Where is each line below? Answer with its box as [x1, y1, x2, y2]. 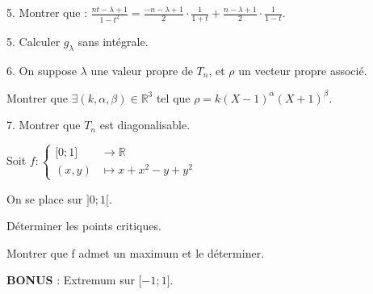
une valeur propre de [90, 61, 193, 78]
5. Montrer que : [6, 4, 88, 20]
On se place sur [6, 190, 83, 207]
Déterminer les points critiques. [6, 217, 161, 234]
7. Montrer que [6, 116, 81, 133]
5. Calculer [6, 32, 61, 49]
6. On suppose [6, 61, 77, 78]
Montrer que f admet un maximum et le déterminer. [6, 244, 265, 261]
